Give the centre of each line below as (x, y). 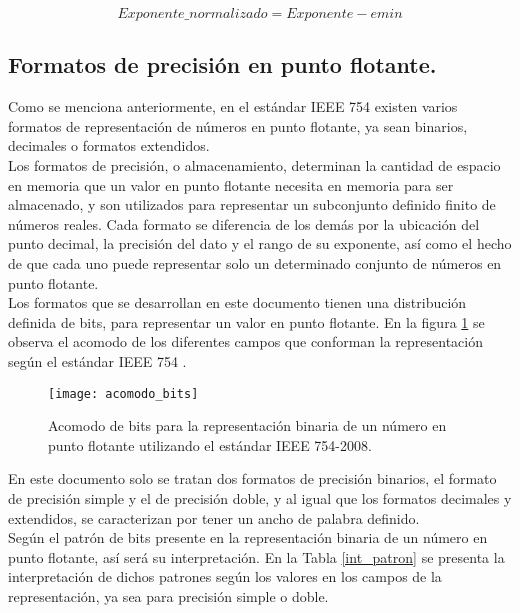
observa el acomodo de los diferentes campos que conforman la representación (245, 341)
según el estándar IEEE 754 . (97, 360)
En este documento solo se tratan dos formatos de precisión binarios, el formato (252, 478)
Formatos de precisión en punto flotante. (222, 64)
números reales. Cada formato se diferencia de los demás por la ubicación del (244, 223)
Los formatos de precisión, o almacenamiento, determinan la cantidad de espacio (254, 164)
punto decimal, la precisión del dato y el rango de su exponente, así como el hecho (260, 243)
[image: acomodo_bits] (123, 393)
